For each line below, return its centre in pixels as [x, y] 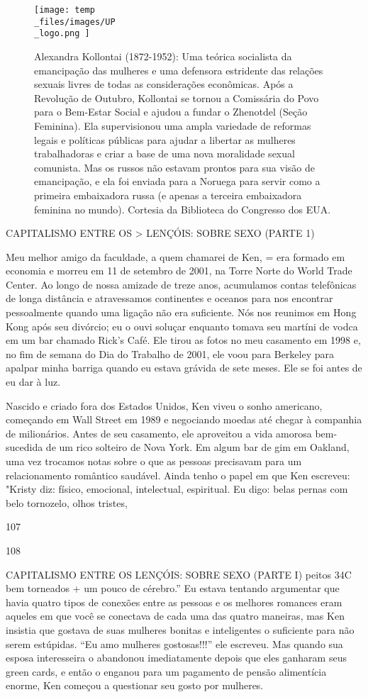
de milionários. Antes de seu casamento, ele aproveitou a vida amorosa [159, 433]
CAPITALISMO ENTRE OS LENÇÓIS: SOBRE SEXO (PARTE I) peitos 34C [179, 574]
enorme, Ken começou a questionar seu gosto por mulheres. [135, 685]
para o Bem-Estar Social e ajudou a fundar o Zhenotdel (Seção [171, 112]
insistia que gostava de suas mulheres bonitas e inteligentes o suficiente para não [180, 629]
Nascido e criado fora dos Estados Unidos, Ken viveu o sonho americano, [164, 405]
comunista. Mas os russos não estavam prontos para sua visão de [174, 167]
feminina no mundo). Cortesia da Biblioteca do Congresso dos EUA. [183, 209]
